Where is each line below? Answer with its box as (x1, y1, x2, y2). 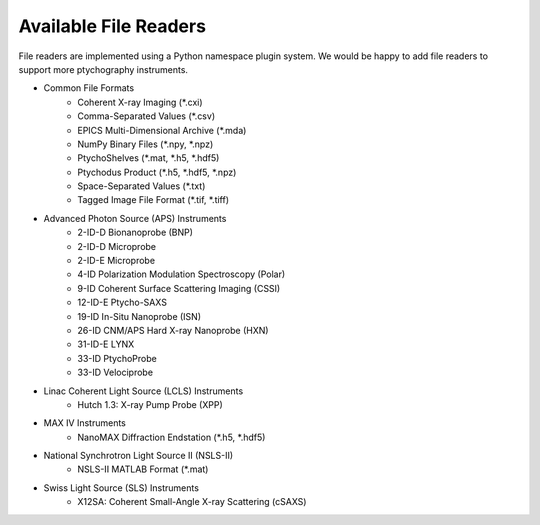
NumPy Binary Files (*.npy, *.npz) (77, 138, 214, 150)
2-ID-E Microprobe (77, 255, 155, 267)
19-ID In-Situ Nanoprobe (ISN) (77, 310, 202, 322)
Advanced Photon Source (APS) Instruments (43, 212, 227, 224)
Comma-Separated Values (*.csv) (77, 110, 215, 122)
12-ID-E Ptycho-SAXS (77, 296, 167, 309)
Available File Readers (18, 15, 207, 37)
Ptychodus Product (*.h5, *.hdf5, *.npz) (77, 166, 237, 178)
